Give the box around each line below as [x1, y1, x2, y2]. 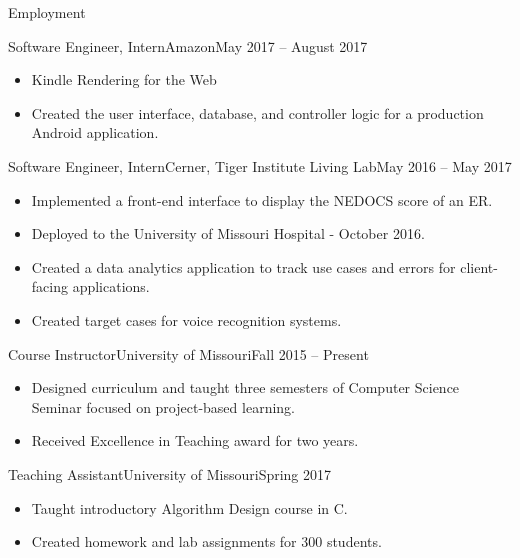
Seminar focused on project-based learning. [31, 396, 295, 417]
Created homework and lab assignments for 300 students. [31, 531, 382, 552]
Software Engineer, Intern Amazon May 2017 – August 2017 [8, 35, 368, 56]
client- [460, 256, 498, 277]
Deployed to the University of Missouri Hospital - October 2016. [31, 223, 425, 244]
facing [31, 276, 68, 297]
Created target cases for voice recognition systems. [31, 309, 342, 330]
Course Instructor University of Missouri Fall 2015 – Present [8, 343, 369, 364]
